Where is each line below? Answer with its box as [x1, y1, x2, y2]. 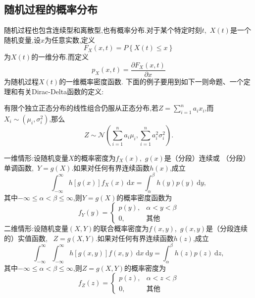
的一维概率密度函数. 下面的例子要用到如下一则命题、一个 [59, 76, 244, 87]
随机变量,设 [4, 34, 41, 45]
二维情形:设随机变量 [4, 223, 68, 234]
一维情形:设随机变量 [4, 153, 68, 163]
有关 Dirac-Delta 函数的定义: [17, 86, 104, 96]
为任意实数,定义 [44, 34, 95, 45]
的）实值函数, [4, 233, 48, 243]
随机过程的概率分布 [4, 1, 98, 17]
